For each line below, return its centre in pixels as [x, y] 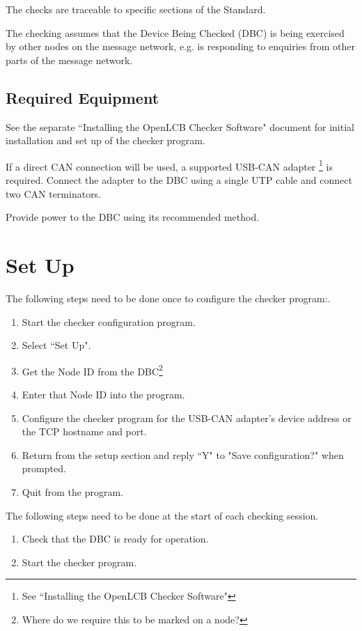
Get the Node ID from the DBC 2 [92, 370]
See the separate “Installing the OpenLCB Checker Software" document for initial [180, 126]
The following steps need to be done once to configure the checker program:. [168, 298]
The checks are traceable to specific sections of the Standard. [136, 9]
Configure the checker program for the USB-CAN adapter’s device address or [187, 418]
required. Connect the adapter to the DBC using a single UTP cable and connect [179, 180]
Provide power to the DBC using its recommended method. [133, 217]
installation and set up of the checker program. [105, 140]
